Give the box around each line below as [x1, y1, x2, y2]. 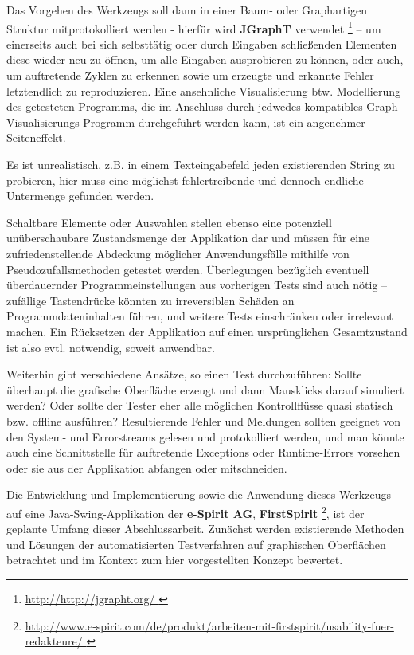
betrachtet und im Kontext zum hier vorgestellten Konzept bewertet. [6, 551, 343, 568]
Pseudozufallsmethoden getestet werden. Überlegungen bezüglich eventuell [6, 261, 369, 277]
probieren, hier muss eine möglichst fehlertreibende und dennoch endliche [6, 171, 364, 188]
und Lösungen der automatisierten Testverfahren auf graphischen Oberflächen [6, 535, 386, 552]
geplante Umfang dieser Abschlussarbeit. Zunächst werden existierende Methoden [6, 520, 404, 537]
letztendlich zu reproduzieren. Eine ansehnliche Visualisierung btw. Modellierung [6, 82, 400, 99]
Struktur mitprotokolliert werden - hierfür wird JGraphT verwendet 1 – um [6, 18, 381, 37]
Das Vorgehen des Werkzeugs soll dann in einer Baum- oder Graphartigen [6, 2, 367, 18]
